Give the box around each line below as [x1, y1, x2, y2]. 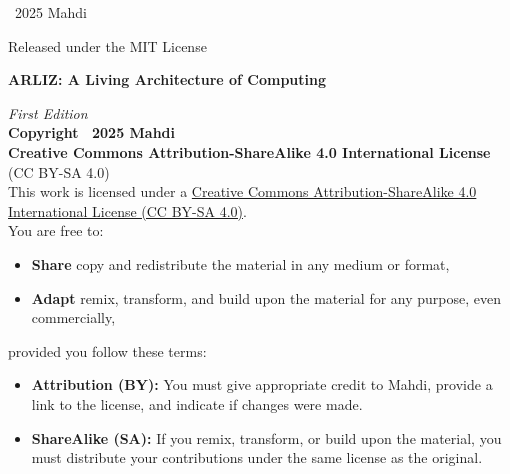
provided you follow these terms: [8, 340, 207, 361]
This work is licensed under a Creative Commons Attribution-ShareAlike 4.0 [8, 181, 477, 202]
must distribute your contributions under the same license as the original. [31, 447, 483, 468]
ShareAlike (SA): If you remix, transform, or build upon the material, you [31, 427, 502, 448]
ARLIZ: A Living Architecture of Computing [8, 69, 327, 90]
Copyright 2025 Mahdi [8, 122, 176, 143]
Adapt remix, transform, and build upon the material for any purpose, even [31, 287, 502, 308]
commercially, [31, 307, 116, 328]
